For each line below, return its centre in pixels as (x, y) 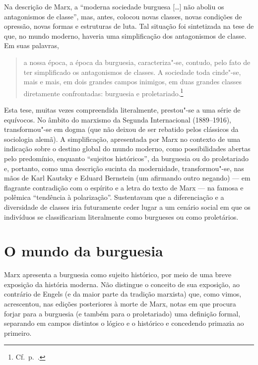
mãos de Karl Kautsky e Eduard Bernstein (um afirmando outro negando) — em (127, 178)
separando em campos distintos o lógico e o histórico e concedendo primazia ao (124, 323)
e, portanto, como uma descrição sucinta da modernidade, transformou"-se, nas (124, 168)
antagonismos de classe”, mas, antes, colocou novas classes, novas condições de (123, 16)
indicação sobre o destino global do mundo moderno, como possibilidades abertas (127, 149)
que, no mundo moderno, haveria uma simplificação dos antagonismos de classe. (125, 35)
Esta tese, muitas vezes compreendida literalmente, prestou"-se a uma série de (122, 110)
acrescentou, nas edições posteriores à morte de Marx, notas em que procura (120, 304)
